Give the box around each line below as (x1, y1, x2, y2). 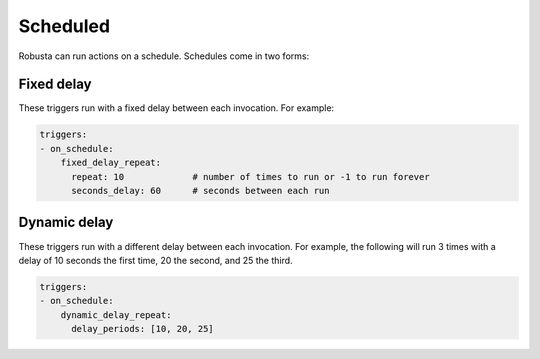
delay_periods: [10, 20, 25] (71, 323, 214, 335)
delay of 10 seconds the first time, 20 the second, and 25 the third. (18, 254, 294, 266)
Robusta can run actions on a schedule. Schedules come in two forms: (18, 50, 310, 62)
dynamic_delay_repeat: (60, 309, 172, 320)
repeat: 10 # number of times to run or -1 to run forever (71, 171, 430, 182)
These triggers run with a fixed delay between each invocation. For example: (18, 102, 335, 114)
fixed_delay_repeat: (60, 157, 162, 169)
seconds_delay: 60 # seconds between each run (71, 185, 330, 196)
